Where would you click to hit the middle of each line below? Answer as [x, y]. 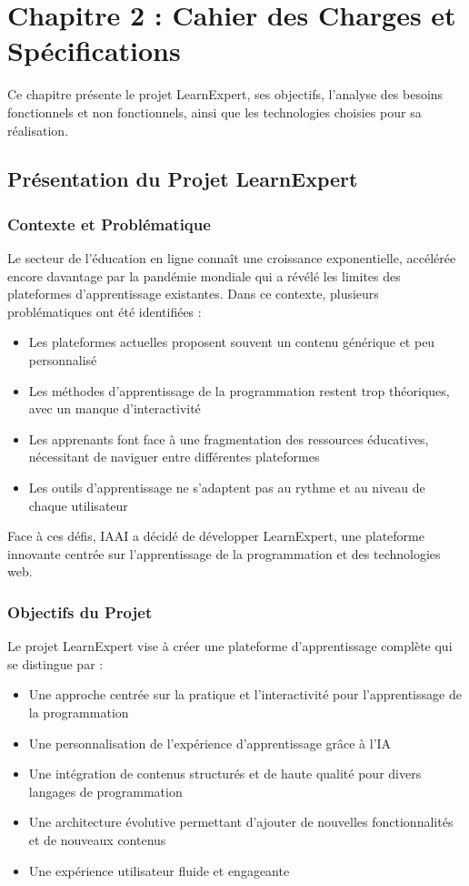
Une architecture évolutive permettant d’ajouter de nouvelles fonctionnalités [241, 822]
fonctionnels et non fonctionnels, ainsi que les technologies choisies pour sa [215, 112]
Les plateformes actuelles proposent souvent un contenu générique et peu [232, 342]
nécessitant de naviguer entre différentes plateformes [174, 457]
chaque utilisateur [78, 505]
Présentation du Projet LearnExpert [183, 179]
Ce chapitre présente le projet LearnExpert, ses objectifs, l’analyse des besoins [225, 94]
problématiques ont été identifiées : [105, 311]
